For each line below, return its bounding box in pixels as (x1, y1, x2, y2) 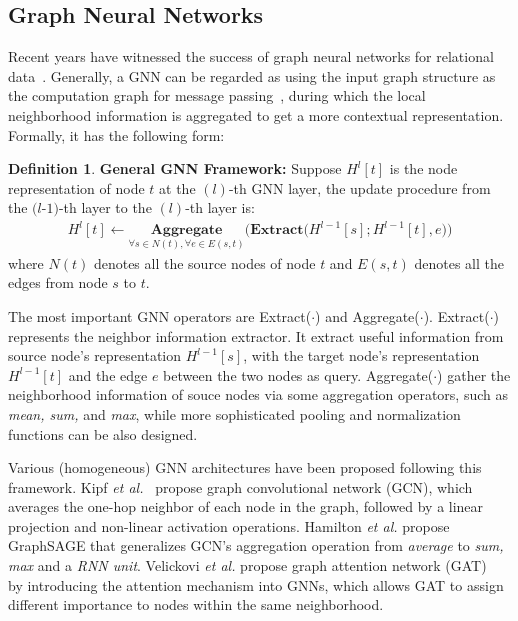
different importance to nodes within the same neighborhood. (8, 594, 384, 615)
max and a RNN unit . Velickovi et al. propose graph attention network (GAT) (8, 555, 487, 576)
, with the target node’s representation (243, 345, 480, 366)
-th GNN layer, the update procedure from (228, 177, 491, 198)
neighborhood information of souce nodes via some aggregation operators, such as (8, 384, 509, 405)
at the (159, 177, 196, 198)
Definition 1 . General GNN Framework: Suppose (8, 158, 342, 179)
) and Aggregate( (315, 305, 420, 326)
